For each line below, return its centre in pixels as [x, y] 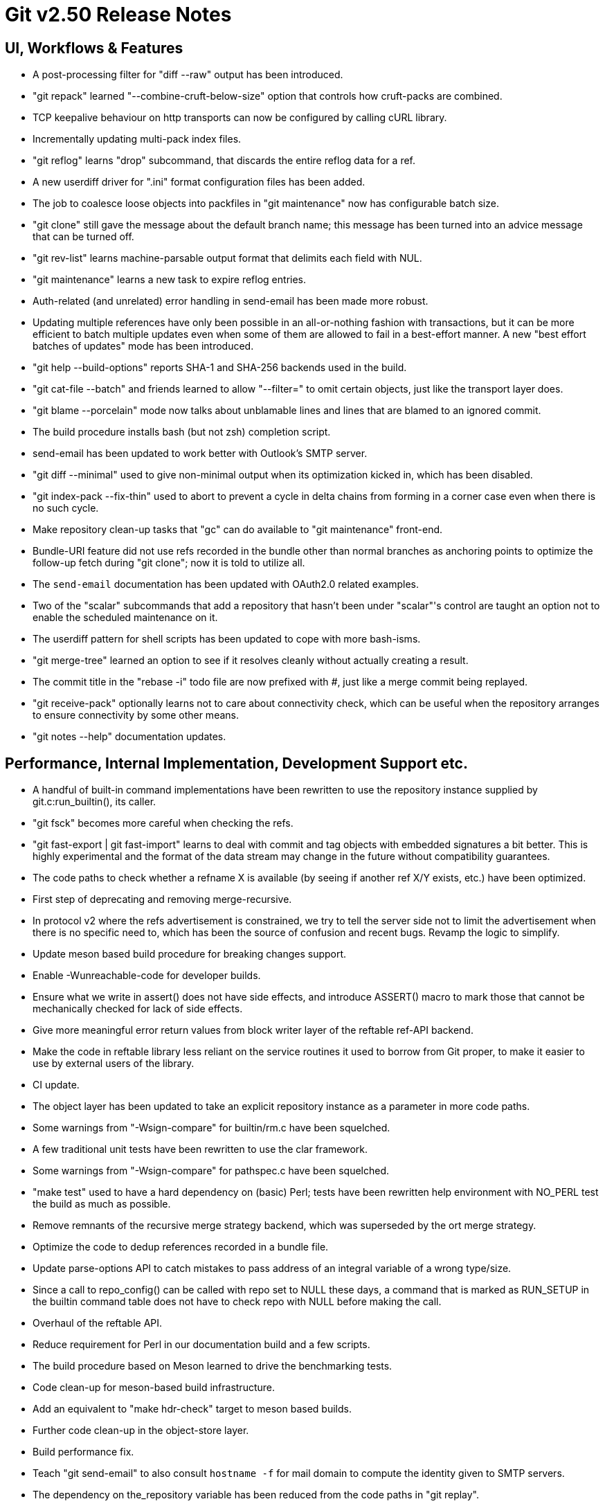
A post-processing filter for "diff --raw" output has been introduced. [188, 75]
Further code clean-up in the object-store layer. [141, 1431]
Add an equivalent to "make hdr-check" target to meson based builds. [192, 1409]
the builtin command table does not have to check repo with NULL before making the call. [237, 1302]
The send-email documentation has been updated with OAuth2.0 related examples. [226, 584]
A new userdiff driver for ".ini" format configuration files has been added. [199, 182]
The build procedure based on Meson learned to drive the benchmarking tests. [213, 1366]
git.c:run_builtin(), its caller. [94, 802]
